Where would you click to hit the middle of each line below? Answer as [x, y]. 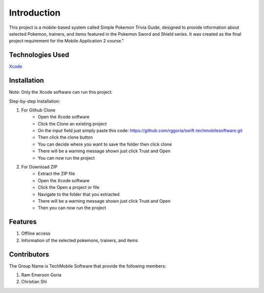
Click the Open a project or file [69, 188]
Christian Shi [34, 282]
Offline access [36, 233]
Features [23, 222]
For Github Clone [38, 110]
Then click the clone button [65, 137]
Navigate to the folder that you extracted [79, 194]
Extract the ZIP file [56, 174]
